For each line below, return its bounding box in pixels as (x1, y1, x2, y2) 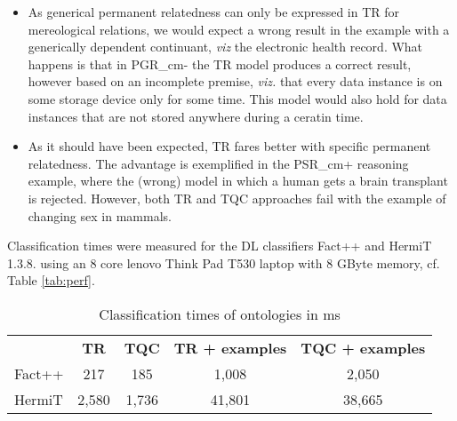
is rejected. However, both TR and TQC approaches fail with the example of (28, 188, 446, 207)
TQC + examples (301, 337, 426, 358)
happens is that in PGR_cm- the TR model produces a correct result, (28, 54, 412, 73)
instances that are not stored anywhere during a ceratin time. (28, 107, 364, 125)
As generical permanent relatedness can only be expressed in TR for (28, 3, 400, 20)
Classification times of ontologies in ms (99, 303, 341, 324)
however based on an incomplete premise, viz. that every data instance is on (28, 72, 443, 91)
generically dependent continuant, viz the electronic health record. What (28, 37, 423, 56)
